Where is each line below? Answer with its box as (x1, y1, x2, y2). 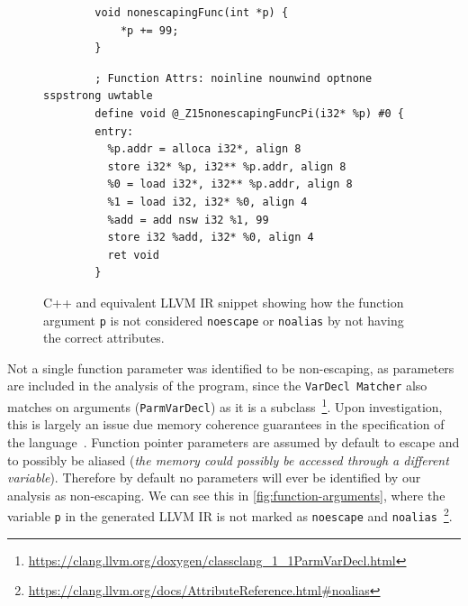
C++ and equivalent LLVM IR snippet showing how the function (43, 292, 404, 311)
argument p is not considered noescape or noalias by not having (43, 310, 404, 329)
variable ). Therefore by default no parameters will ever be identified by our (7, 468, 421, 487)
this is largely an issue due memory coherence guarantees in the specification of (7, 415, 445, 434)
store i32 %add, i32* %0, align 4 (107, 231, 314, 244)
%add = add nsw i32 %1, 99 (107, 213, 269, 226)
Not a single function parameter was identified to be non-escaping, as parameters (7, 358, 454, 377)
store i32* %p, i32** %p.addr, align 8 (107, 160, 346, 173)
